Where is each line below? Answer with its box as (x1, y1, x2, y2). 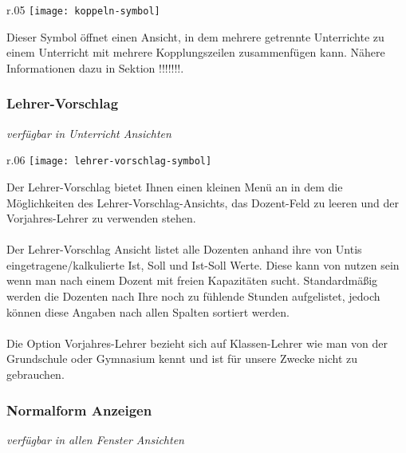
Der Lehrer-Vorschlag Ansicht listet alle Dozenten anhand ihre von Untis (6, 241, 362, 258)
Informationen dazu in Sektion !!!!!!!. (6, 59, 184, 76)
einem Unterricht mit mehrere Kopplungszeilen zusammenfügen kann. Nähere (6, 44, 385, 61)
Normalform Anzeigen (6, 400, 152, 420)
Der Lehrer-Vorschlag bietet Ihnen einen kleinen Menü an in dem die (6, 178, 343, 195)
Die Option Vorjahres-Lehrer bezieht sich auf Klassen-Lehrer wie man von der (6, 334, 388, 351)
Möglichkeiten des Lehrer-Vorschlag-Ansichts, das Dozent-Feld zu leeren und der (6, 194, 399, 211)
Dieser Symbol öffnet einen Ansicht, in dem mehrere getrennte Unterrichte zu (6, 28, 384, 45)
